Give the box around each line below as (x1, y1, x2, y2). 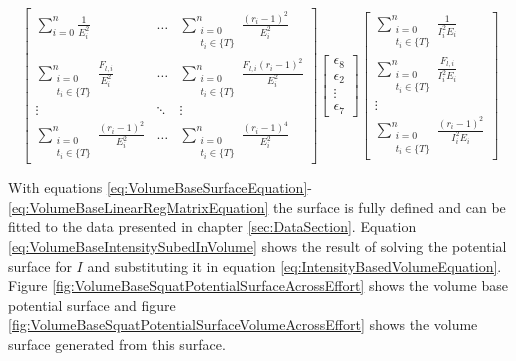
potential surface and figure (8, 294, 176, 315)
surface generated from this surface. (8, 333, 226, 354)
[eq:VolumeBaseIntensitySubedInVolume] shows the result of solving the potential (8, 236, 507, 256)
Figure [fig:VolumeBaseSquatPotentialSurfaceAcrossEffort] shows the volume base (8, 275, 508, 296)
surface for (8, 255, 72, 276)
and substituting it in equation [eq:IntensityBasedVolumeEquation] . (87, 255, 502, 276)
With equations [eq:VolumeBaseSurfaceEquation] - (8, 177, 312, 198)
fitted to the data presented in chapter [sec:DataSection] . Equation (8, 216, 417, 237)
